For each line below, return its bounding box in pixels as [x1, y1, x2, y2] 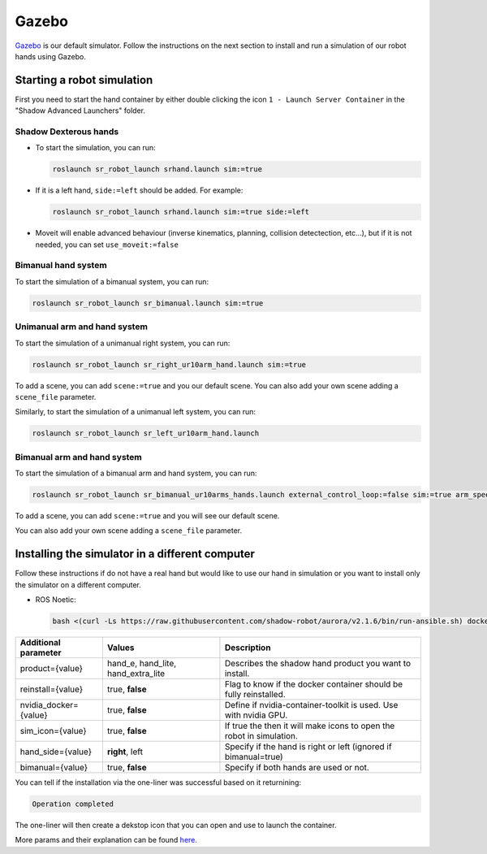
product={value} [19, 663, 84, 674]
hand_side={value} [19, 746, 93, 757]
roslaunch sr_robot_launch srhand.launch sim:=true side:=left [52, 207, 310, 217]
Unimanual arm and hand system [15, 321, 148, 332]
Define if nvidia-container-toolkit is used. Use [224, 700, 399, 711]
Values [106, 642, 135, 653]
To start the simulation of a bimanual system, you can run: [15, 276, 209, 286]
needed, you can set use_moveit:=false [35, 240, 179, 249]
